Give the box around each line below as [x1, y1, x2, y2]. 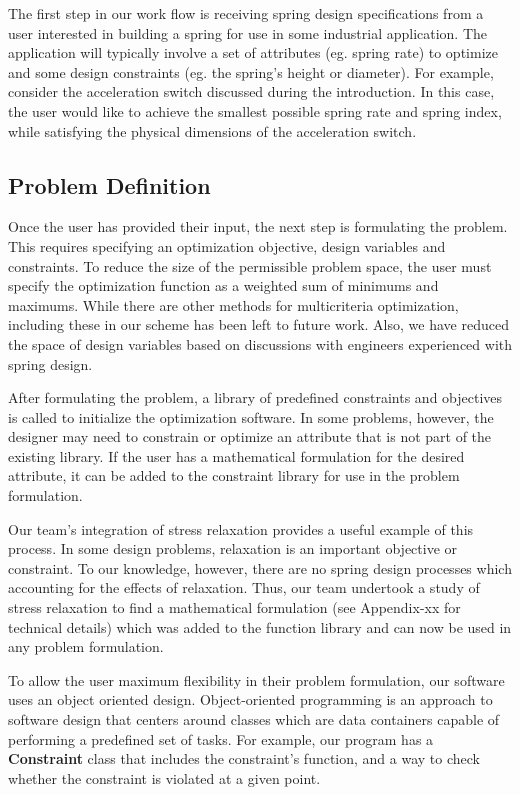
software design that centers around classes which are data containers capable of [8, 709, 500, 730]
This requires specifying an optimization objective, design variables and [8, 235, 446, 256]
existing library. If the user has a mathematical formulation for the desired [8, 445, 465, 466]
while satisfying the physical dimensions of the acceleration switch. [8, 120, 417, 141]
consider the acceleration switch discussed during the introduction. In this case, [8, 81, 495, 102]
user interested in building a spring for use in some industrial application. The [8, 22, 488, 43]
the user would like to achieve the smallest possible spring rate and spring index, [8, 100, 502, 121]
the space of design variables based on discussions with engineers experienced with [8, 333, 512, 354]
